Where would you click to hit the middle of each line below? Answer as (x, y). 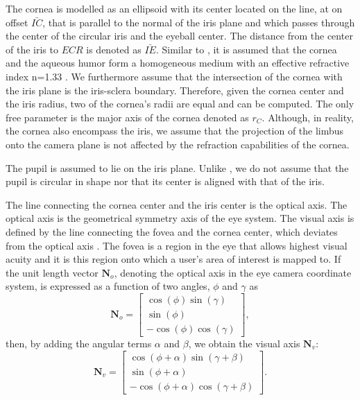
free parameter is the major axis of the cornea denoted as (127, 117)
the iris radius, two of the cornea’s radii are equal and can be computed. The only (180, 104)
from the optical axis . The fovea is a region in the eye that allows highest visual (177, 245)
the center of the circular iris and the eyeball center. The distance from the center (179, 36)
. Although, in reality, (308, 117)
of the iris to (32, 49)
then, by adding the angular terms (79, 343)
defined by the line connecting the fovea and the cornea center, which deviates (172, 231)
